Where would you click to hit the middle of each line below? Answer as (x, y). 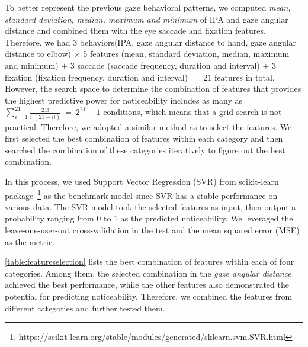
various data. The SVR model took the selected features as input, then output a (150, 206)
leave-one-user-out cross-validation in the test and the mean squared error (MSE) (152, 230)
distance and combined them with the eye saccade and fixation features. (135, 30)
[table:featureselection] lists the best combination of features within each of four (150, 261)
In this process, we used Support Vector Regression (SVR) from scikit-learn (142, 181)
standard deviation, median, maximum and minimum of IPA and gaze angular (147, 19)
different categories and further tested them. (85, 308)
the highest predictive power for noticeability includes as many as (123, 100)
